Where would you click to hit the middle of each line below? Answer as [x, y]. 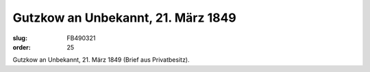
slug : [20, 38]
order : [22, 47]
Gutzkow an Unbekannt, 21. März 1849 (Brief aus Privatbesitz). [101, 60]
